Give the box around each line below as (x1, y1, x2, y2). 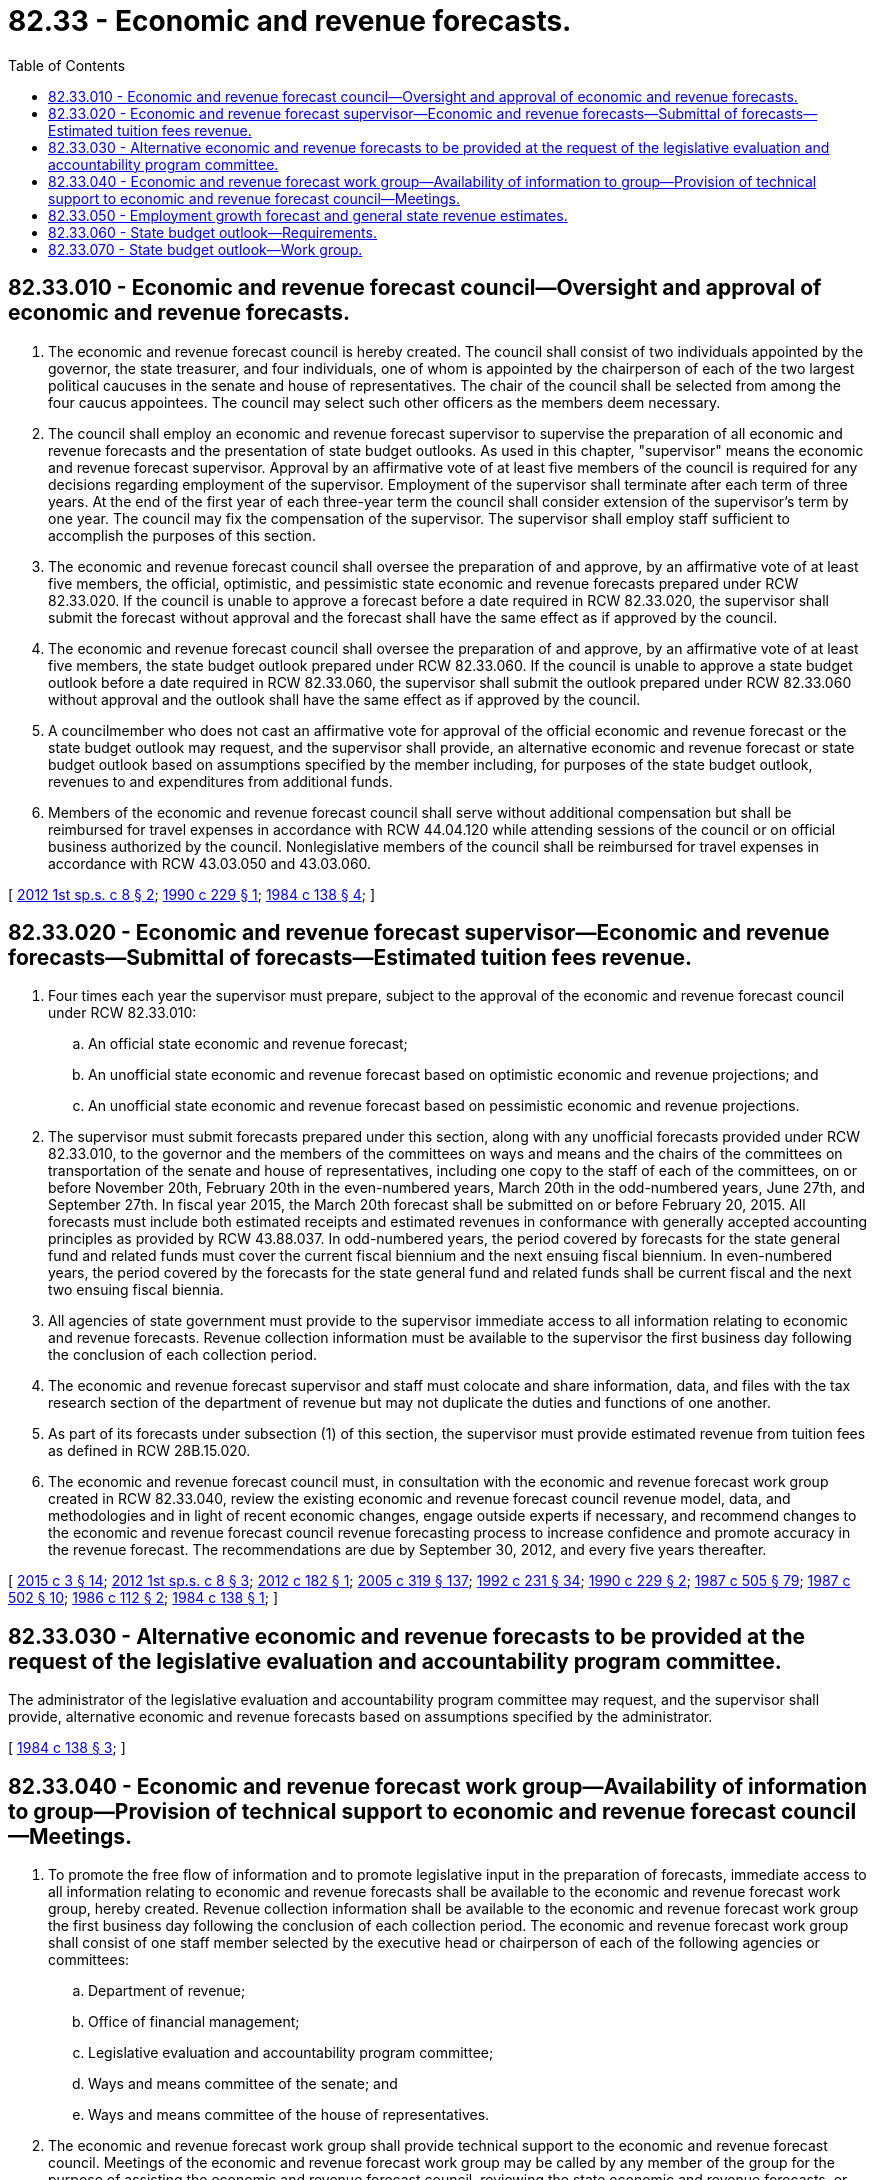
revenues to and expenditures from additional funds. (48, 772, 393, 790)
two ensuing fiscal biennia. (48, 1281, 224, 1299)
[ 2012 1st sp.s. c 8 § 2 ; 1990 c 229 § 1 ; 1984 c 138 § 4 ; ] (8, 885, 376, 903)
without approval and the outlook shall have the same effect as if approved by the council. (48, 690, 641, 708)
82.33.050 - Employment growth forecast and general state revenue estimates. (48, 206, 568, 224)
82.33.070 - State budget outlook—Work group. (48, 240, 363, 258)
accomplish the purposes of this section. (48, 526, 316, 544)
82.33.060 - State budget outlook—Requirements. (48, 223, 377, 241)
